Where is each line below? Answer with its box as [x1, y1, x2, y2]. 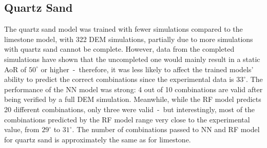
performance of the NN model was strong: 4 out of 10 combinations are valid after [4, 83, 263, 94]
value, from [4, 124, 40, 135]
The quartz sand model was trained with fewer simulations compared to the [4, 24, 243, 34]
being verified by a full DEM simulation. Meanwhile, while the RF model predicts [4, 94, 261, 104]
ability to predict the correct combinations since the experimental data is [4, 74, 234, 84]
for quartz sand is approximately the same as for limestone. [4, 134, 191, 144]
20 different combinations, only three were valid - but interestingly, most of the [4, 103, 255, 114]
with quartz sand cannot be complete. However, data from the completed [4, 44, 235, 54]
